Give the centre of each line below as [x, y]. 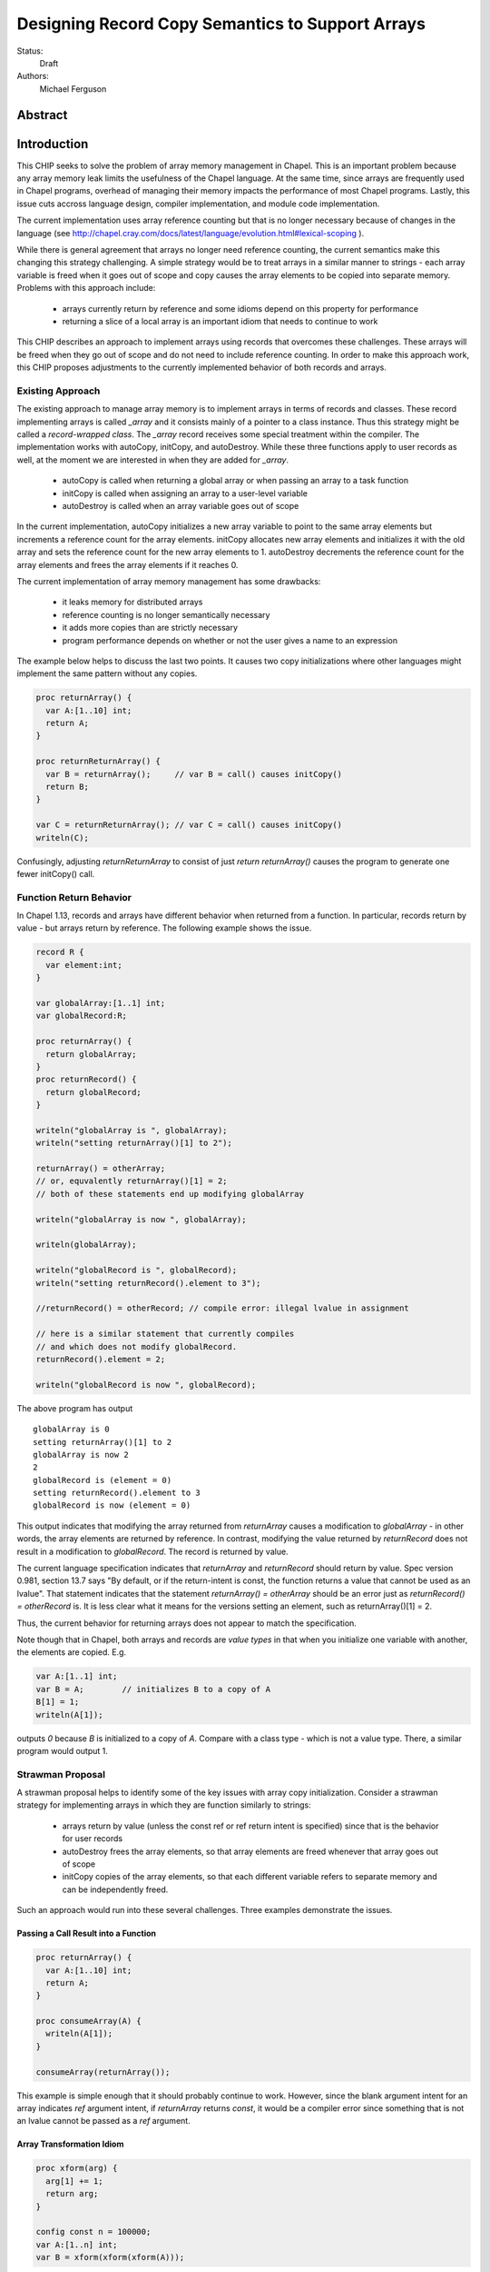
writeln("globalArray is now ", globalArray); [141, 1219]
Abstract [42, 115]
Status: [30, 51]
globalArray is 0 [71, 1430]
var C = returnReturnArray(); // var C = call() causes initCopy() [189, 825]
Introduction [53, 144]
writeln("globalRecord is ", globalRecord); [137, 1271]
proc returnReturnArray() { [98, 762]
